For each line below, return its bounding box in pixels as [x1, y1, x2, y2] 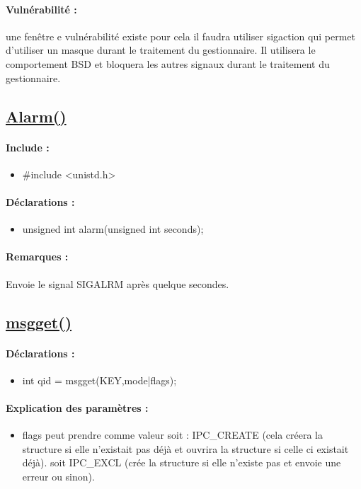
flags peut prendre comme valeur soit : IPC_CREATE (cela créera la [22, 427, 323, 442]
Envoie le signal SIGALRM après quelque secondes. [6, 276, 229, 291]
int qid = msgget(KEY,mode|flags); [22, 372, 177, 387]
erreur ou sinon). [22, 468, 95, 483]
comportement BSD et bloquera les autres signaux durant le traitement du [6, 56, 330, 71]
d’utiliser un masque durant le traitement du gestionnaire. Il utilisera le [6, 42, 316, 57]
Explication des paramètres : [6, 400, 149, 415]
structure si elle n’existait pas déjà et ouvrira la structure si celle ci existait [22, 441, 349, 456]
